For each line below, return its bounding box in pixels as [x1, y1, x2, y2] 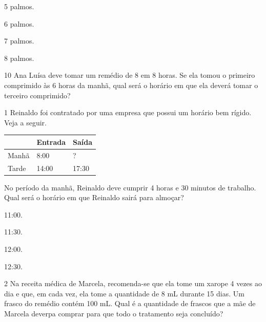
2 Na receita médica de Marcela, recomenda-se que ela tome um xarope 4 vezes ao [4, 278, 262, 289]
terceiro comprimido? [4, 90, 71, 100]
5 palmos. [4, 1, 34, 11]
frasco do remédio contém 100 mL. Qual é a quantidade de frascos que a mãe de [4, 298, 256, 309]
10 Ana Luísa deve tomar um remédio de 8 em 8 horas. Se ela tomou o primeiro [4, 70, 255, 80]
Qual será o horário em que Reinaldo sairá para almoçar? [4, 192, 184, 203]
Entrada [36, 136, 66, 147]
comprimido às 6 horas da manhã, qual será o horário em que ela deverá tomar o [4, 79, 258, 90]
